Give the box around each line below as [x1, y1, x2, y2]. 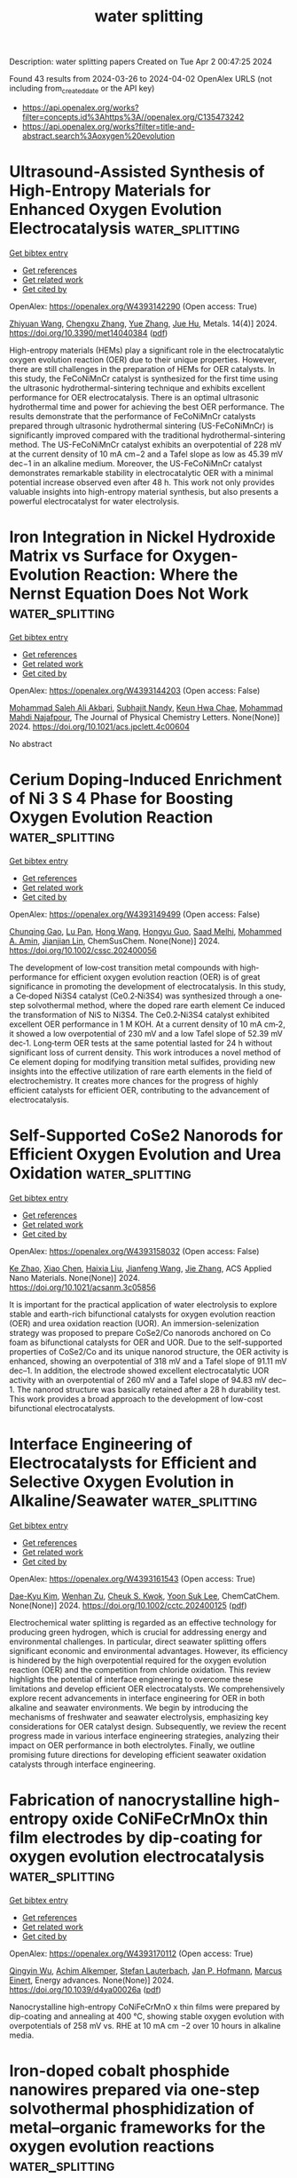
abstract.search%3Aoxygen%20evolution [21, 131, 176, 141]
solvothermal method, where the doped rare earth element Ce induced [27, 999, 285, 1010]
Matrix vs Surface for [9, 546, 169, 566]
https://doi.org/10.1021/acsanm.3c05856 [9, 1282, 157, 1292]
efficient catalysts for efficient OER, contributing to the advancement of [9, 1085, 270, 1095]
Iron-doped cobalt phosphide [9, 2061, 231, 2080]
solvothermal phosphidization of [9, 2098, 254, 2118]
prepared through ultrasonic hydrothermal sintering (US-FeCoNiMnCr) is [9, 420, 274, 431]
